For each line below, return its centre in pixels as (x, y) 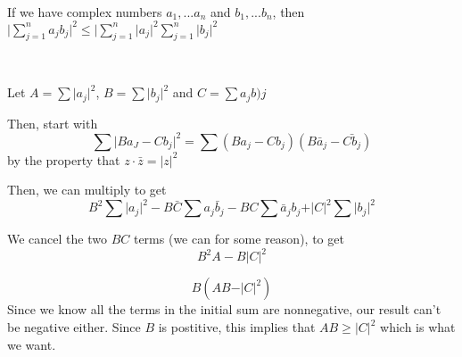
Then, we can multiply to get (87, 190)
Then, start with (53, 123)
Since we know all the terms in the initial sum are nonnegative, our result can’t (224, 309)
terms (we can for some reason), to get (239, 239)
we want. (32, 344)
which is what (418, 327)
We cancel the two (57, 239)
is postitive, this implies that (237, 327)
